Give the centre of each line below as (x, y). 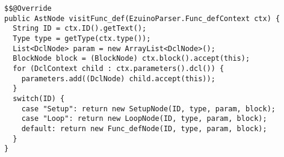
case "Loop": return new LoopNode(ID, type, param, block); (144, 119)
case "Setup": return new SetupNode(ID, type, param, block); (149, 109)
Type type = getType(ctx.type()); (82, 38)
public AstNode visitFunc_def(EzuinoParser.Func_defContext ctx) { (142, 18)
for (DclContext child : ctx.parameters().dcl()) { (119, 68)
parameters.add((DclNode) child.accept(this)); (118, 78)
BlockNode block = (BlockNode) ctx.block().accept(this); (131, 59)
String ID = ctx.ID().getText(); (80, 29)
